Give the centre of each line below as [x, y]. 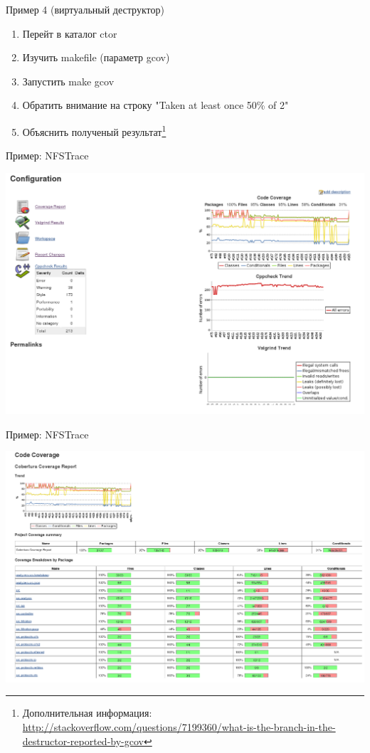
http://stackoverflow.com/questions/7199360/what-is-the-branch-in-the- [179, 726]
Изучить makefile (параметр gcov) [96, 57]
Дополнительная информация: [87, 713]
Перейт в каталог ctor [70, 33]
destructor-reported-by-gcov [83, 741]
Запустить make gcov [68, 81]
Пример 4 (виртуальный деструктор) [85, 9]
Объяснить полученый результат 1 [94, 130]
